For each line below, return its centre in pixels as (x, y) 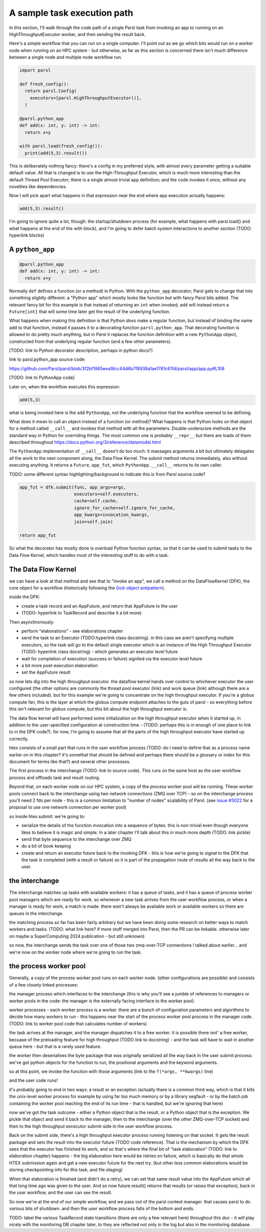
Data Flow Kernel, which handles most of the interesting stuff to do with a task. (89, 555)
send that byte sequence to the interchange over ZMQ (76, 839)
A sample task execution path (71, 13)
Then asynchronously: (32, 622)
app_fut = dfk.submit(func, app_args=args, (73, 487)
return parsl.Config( (51, 91)
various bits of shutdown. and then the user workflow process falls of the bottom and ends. (102, 1209)
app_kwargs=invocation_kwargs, (112, 515)
